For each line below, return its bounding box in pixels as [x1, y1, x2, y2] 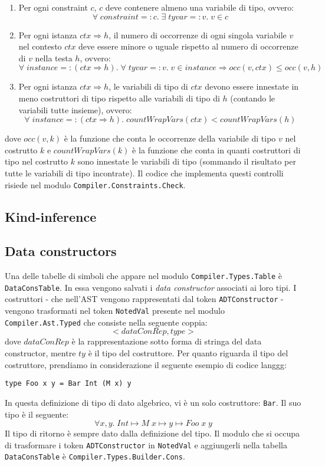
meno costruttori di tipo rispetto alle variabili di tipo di [18, 91, 220, 104]
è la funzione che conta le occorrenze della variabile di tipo [64, 132, 276, 145]
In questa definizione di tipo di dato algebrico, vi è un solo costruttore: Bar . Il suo [5, 396, 301, 408]
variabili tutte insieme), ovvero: [18, 103, 132, 116]
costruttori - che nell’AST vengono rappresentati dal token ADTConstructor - [5, 293, 284, 305]
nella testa [35, 51, 73, 64]
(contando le [230, 91, 275, 104]
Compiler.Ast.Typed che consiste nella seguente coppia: [5, 316, 208, 328]
